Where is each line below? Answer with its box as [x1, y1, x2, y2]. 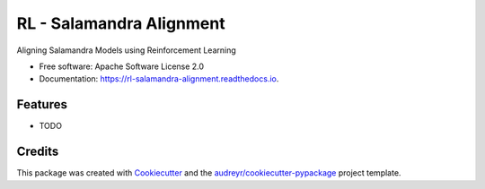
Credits [16, 144, 59, 159]
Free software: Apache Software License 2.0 [39, 61, 205, 72]
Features [16, 97, 67, 112]
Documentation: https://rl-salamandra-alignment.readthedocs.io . [39, 73, 279, 84]
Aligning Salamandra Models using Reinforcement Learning [16, 45, 237, 56]
